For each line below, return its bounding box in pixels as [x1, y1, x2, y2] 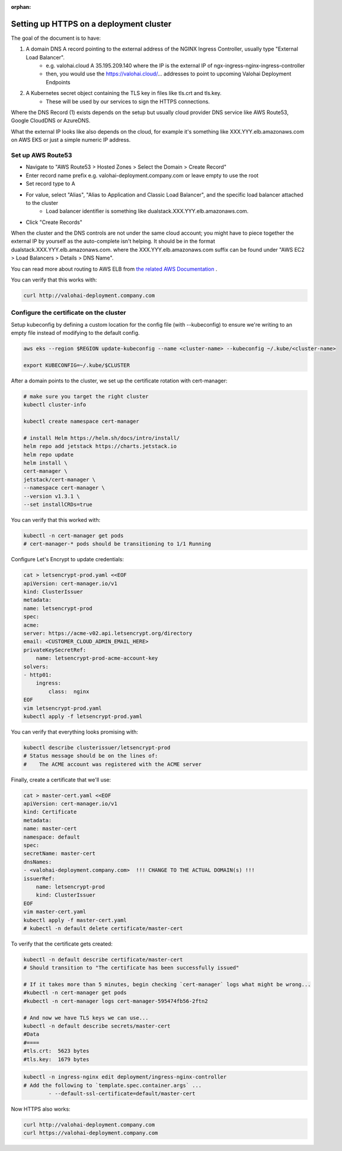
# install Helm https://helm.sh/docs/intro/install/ [23, 434, 180, 441]
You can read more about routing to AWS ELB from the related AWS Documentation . [11, 265, 218, 273]
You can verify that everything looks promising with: [11, 728, 139, 735]
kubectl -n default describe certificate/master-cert [23, 956, 183, 963]
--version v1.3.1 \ [23, 493, 80, 499]
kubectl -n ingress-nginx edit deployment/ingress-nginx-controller [23, 1074, 227, 1080]
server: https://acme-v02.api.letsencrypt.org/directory [23, 630, 193, 637]
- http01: [23, 671, 52, 678]
